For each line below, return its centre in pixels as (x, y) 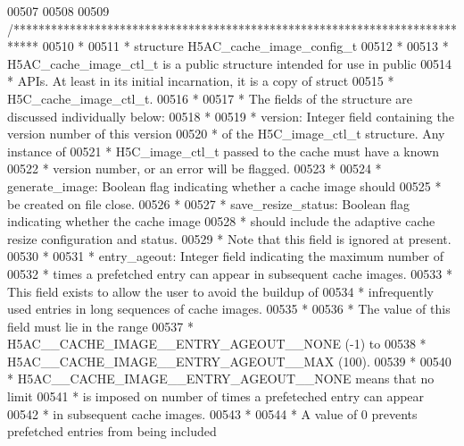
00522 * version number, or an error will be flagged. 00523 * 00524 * (195, 168)
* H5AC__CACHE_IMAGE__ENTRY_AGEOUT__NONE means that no (221, 379)
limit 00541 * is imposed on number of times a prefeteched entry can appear (216, 396)
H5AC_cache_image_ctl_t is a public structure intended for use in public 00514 (230, 63)
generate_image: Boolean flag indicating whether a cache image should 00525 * (224, 185)
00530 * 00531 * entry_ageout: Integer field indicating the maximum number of (225, 256)
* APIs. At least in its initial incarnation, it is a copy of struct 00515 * (201, 81)
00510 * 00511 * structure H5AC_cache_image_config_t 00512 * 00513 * (245, 46)
